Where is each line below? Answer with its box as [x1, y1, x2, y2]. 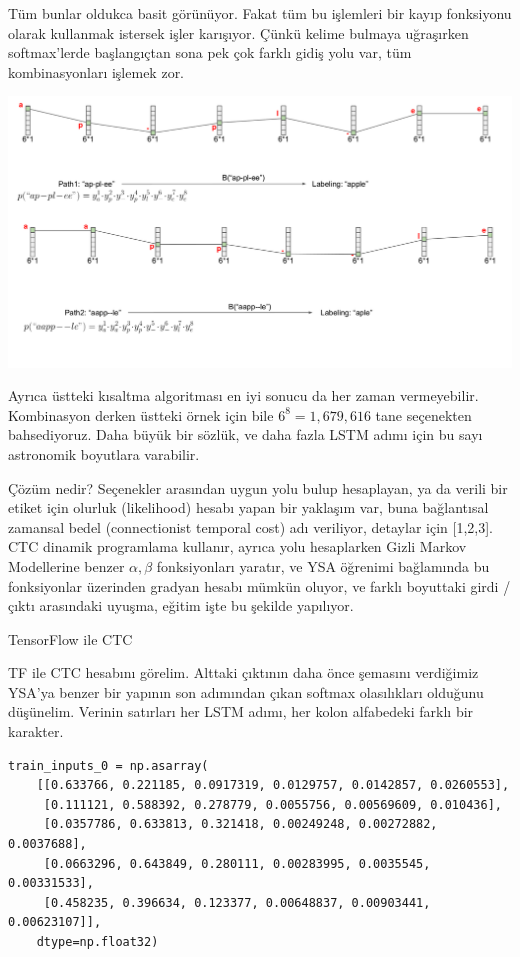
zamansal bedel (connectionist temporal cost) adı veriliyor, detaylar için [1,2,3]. [8, 516, 493, 537]
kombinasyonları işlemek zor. [8, 61, 185, 82]
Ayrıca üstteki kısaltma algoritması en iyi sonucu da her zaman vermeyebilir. [8, 385, 479, 406]
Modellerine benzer [8, 555, 125, 576]
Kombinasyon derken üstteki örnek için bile [8, 404, 274, 425]
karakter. [8, 721, 64, 742]
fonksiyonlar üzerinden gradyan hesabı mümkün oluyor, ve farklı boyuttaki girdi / [8, 575, 511, 596]
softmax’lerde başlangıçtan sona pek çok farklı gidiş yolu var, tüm [8, 42, 412, 63]
